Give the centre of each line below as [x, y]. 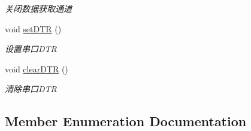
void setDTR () [33, 28]
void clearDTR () [37, 68]
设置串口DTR [31, 49]
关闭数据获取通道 [38, 8]
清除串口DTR [31, 89]
